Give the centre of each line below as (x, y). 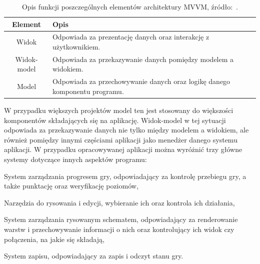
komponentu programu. (88, 91)
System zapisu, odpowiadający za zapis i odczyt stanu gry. (94, 256)
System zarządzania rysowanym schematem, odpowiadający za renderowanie (121, 219)
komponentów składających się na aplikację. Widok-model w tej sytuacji (115, 120)
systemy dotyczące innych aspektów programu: (75, 159)
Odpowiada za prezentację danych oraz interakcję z (131, 37)
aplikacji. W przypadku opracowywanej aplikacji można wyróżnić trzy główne (123, 149)
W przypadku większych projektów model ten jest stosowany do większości (119, 110)
